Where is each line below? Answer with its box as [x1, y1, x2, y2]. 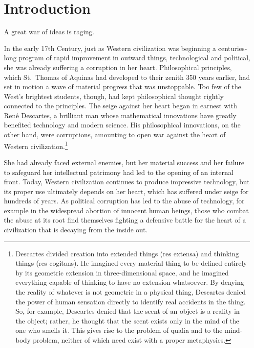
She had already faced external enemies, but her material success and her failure [4, 157, 245, 167]
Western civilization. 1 [4, 139, 68, 151]
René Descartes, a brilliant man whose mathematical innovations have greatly [4, 110, 236, 120]
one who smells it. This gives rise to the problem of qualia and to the [15, 325, 223, 335]
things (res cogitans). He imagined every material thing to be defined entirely [15, 258, 247, 268]
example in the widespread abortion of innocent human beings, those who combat [4, 205, 249, 215]
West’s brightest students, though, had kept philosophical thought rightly [4, 91, 224, 101]
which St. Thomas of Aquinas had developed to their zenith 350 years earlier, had [4, 72, 250, 82]
